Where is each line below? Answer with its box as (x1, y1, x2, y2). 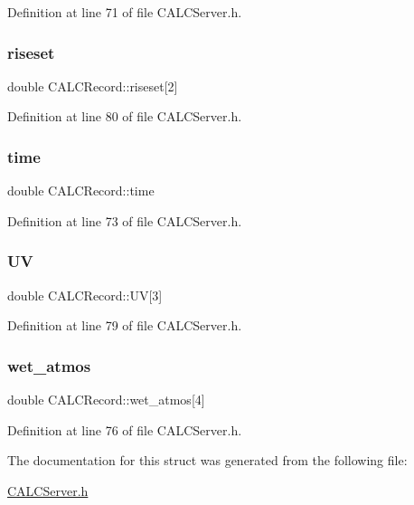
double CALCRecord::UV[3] (7, 285, 163, 304)
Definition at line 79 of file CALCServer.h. (7, 316, 242, 335)
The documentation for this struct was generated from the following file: (7, 451, 408, 470)
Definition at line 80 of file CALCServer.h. (7, 107, 242, 126)
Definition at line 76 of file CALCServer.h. (7, 420, 242, 439)
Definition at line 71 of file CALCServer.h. (7, 3, 242, 21)
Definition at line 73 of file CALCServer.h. (7, 211, 242, 230)
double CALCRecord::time (7, 181, 155, 200)
